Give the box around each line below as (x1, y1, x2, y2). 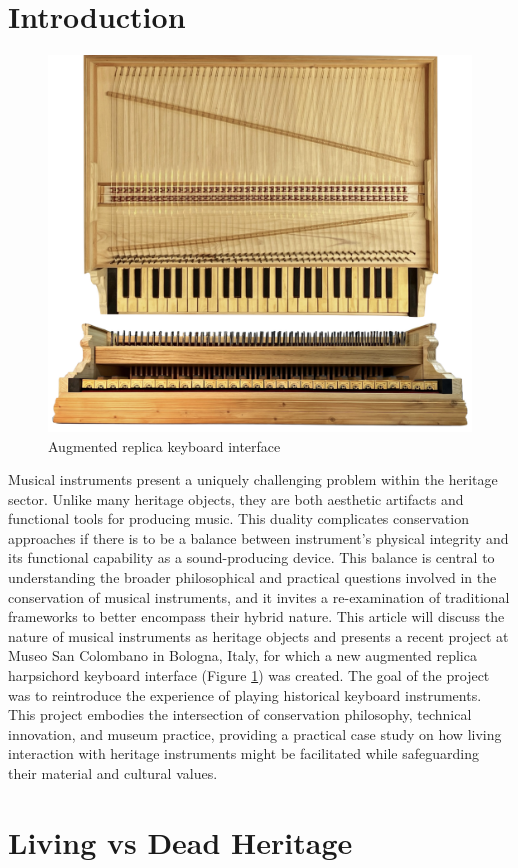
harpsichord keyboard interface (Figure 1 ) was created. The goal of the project (8, 665, 490, 686)
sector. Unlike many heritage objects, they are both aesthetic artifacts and (8, 488, 464, 509)
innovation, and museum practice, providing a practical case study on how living (8, 723, 502, 744)
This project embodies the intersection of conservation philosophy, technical (8, 704, 472, 725)
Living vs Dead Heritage (8, 821, 353, 862)
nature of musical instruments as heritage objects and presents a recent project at (8, 625, 509, 646)
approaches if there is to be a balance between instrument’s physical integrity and (8, 527, 509, 548)
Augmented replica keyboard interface (48, 435, 281, 456)
